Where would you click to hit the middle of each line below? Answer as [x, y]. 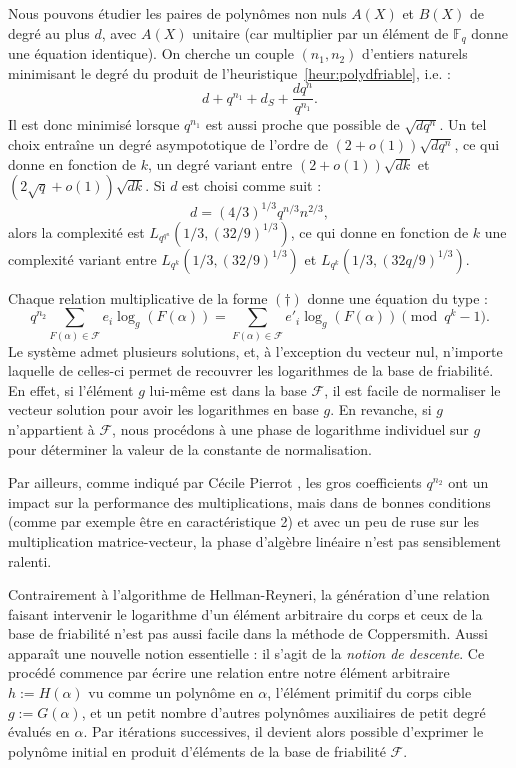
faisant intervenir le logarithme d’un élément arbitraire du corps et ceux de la [245, 613]
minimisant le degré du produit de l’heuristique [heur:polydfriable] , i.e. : [230, 72]
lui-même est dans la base [228, 389]
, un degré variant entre [220, 163]
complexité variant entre [82, 258]
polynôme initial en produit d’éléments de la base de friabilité [197, 750]
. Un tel [463, 124]
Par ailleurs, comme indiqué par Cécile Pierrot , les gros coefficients [215, 482]
